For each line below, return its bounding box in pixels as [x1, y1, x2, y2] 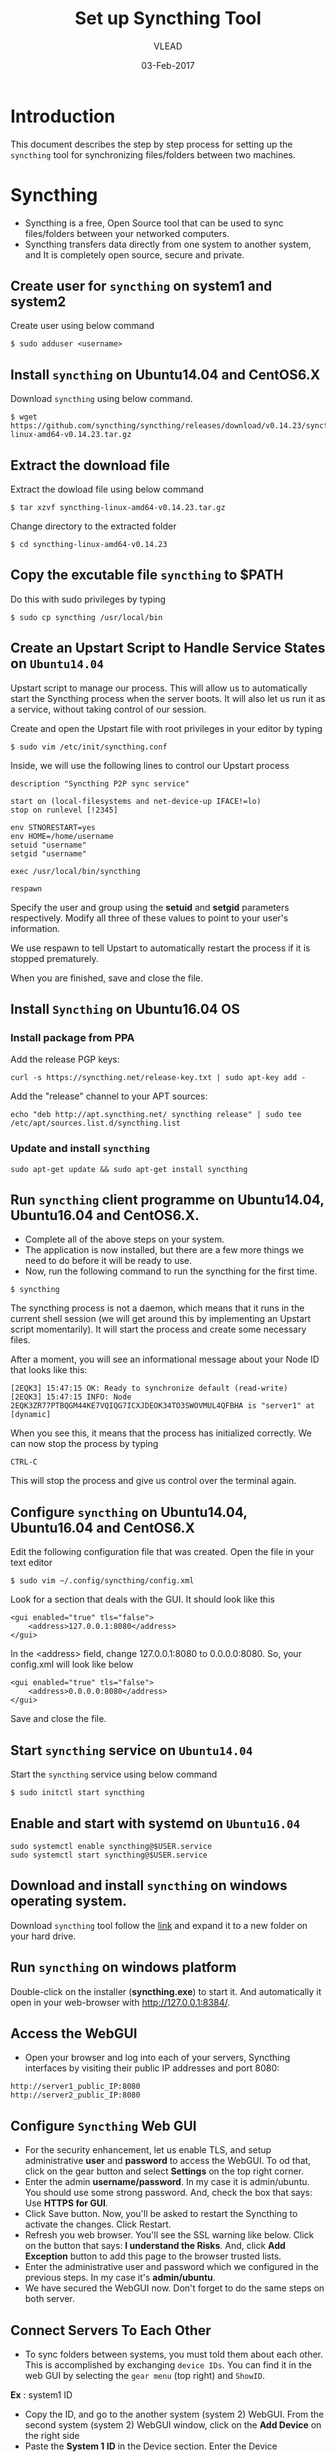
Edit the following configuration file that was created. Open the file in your [10, 1546, 315, 1558]
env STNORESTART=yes [10, 822, 97, 832]
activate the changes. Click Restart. [24, 2218, 172, 2231]
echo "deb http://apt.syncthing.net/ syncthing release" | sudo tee [10, 1110, 302, 1120]
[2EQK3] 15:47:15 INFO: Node [10, 1392, 132, 1402]
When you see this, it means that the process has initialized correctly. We [10, 1427, 312, 1439]
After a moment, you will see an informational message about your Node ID [10, 1353, 320, 1366]
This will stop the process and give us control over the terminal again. [10, 1475, 297, 1487]
